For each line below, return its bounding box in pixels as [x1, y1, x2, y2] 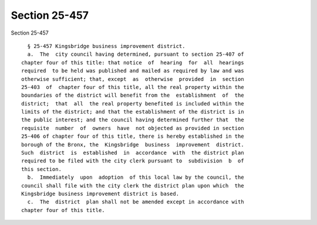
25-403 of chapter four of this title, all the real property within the [21, 84, 244, 90]
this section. [21, 166, 62, 172]
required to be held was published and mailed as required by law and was [21, 67, 244, 74]
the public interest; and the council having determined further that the [21, 117, 244, 123]
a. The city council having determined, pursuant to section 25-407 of [27, 51, 244, 58]
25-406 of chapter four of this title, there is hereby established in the [21, 133, 244, 140]
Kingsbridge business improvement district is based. [21, 190, 179, 197]
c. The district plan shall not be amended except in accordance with [27, 199, 244, 205]
